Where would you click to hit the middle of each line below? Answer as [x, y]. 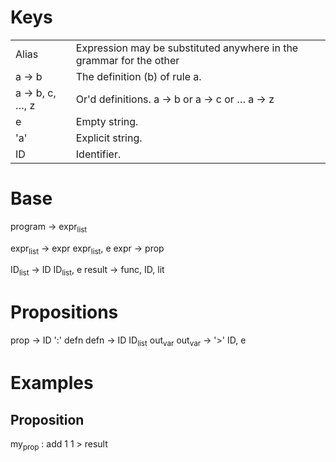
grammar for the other [127, 60]
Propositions [64, 312]
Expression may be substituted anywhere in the [187, 48]
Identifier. [98, 154]
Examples [52, 383]
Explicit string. [109, 138]
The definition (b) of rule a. [138, 76]
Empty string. [107, 121]
